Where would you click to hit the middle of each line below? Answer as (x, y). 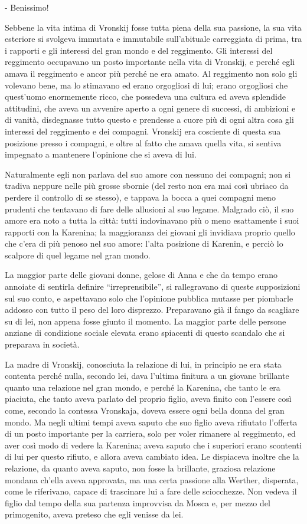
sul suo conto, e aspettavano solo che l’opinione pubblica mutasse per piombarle (149, 298)
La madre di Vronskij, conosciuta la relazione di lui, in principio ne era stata (143, 364)
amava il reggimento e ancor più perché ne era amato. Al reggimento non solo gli (151, 73)
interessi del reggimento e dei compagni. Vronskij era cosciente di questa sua (143, 131)
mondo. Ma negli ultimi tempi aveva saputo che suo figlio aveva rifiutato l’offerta (151, 422)
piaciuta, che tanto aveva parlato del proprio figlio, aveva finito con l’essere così (148, 399)
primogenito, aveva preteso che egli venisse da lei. (94, 514)
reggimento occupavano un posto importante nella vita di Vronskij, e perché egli (150, 62)
